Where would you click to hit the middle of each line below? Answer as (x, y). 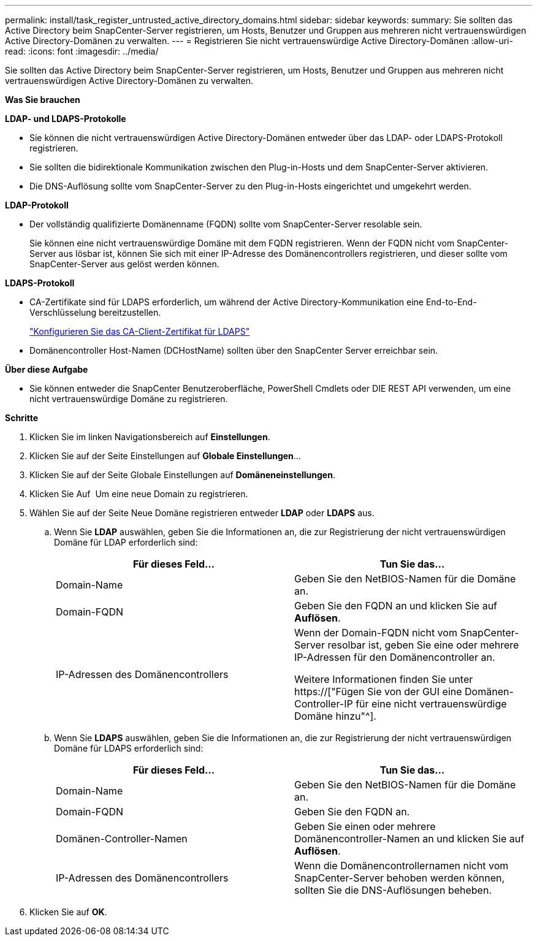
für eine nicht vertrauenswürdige (431, 704)
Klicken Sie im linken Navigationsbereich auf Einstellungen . (150, 437)
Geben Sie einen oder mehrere (365, 826)
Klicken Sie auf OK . (68, 912)
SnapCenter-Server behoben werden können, (400, 878)
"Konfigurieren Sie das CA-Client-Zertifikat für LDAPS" (140, 331)
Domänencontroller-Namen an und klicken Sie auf (409, 839)
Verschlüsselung (63, 312)
